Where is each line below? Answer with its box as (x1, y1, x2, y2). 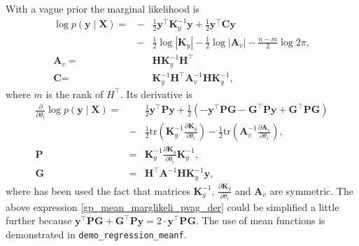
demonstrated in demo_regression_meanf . (6, 226, 187, 241)
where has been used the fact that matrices (6, 183, 190, 198)
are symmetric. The (269, 183, 353, 198)
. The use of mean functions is (196, 213, 325, 228)
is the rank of (45, 86, 104, 101)
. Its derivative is (120, 86, 192, 101)
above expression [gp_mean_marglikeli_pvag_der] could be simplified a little (6, 199, 339, 214)
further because (6, 213, 72, 228)
